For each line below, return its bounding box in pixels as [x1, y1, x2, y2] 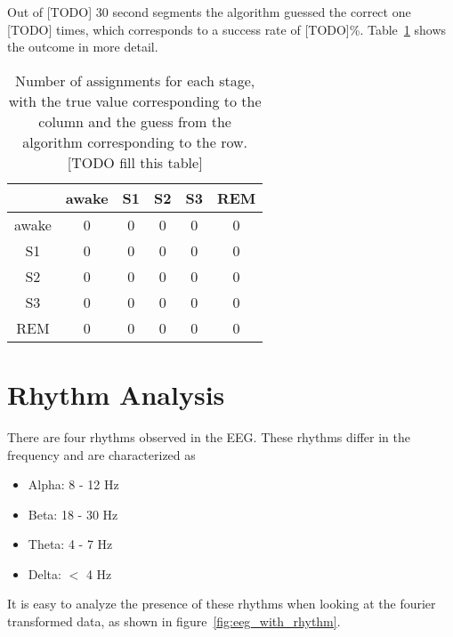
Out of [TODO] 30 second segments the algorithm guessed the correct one [7, 3, 411, 20]
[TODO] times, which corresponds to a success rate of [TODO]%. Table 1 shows [7, 20, 447, 38]
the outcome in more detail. [7, 37, 158, 56]
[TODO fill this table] [67, 151, 203, 173]
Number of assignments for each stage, [14, 69, 255, 91]
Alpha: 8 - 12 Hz [28, 475, 119, 494]
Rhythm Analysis [7, 375, 225, 412]
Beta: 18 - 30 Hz [28, 504, 118, 523]
